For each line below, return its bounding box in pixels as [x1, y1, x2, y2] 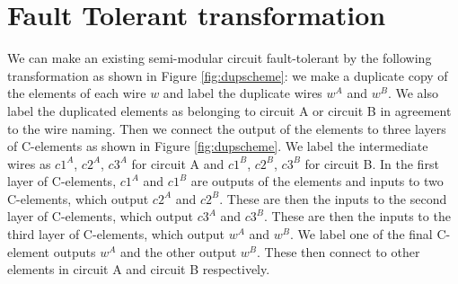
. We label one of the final [290, 225, 433, 244]
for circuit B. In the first [304, 154, 439, 173]
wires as [7, 154, 51, 173]
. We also [387, 84, 438, 102]
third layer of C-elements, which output [7, 225, 225, 244]
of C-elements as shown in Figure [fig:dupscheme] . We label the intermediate [7, 137, 428, 155]
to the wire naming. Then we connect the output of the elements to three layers [7, 119, 446, 138]
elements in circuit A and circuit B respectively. [7, 260, 270, 279]
